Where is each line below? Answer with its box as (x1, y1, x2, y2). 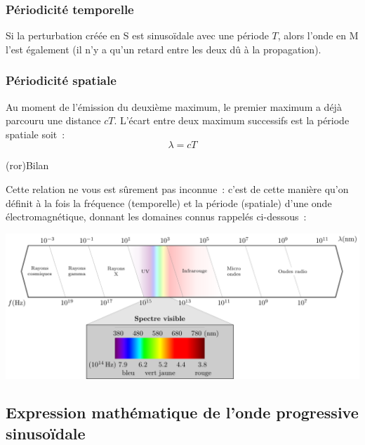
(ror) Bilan (6, 158, 49, 173)
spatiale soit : (6, 126, 65, 141)
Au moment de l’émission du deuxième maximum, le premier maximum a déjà (6, 99, 342, 114)
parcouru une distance (6, 113, 101, 128)
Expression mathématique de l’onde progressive (6, 401, 359, 423)
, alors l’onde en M (277, 28, 359, 43)
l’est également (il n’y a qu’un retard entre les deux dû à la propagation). (6, 41, 321, 56)
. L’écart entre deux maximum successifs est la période (114, 113, 350, 128)
